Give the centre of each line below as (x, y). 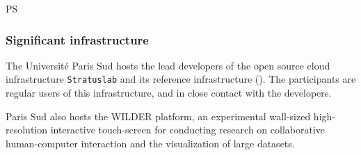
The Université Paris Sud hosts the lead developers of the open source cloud (168, 65)
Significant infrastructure (77, 39)
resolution (27, 130)
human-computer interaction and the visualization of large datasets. (150, 143)
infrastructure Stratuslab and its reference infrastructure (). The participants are (181, 79)
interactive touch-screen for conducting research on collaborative (188, 130)
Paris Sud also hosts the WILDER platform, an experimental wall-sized (158, 116)
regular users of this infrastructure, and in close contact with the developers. (169, 93)
